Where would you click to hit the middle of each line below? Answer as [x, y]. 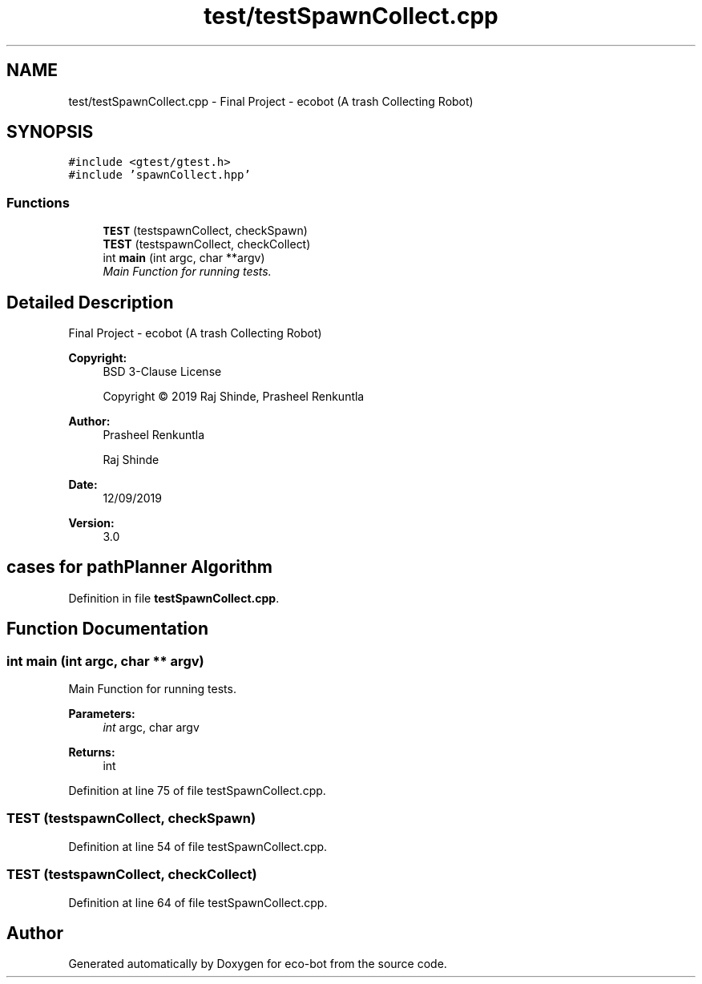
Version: [91, 523]
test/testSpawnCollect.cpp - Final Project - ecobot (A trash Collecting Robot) [271, 101]
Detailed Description [90, 302]
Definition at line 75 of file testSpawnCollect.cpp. [197, 791]
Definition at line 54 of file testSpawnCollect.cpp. [198, 846]
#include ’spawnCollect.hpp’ [159, 175]
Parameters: [102, 714]
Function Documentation [107, 629]
